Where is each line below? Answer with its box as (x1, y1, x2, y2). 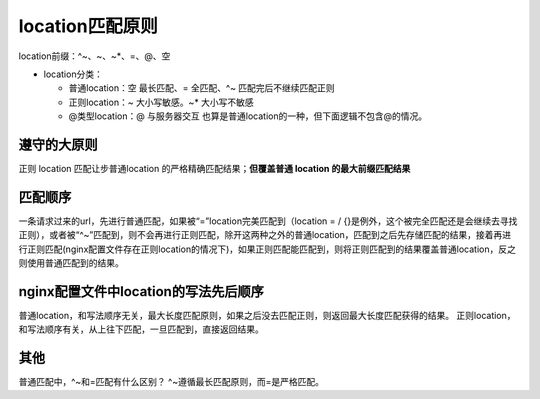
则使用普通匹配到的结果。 (18, 257, 124, 269)
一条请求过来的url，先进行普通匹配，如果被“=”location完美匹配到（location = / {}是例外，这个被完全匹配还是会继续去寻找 (18, 215, 518, 227)
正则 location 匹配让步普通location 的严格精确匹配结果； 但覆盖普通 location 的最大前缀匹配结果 (18, 163, 411, 175)
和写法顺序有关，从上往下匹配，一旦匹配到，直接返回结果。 (18, 323, 264, 335)
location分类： (43, 68, 104, 80)
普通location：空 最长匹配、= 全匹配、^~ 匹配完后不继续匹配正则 (68, 82, 335, 94)
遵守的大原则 (18, 136, 98, 153)
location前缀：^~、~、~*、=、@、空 (18, 50, 171, 62)
